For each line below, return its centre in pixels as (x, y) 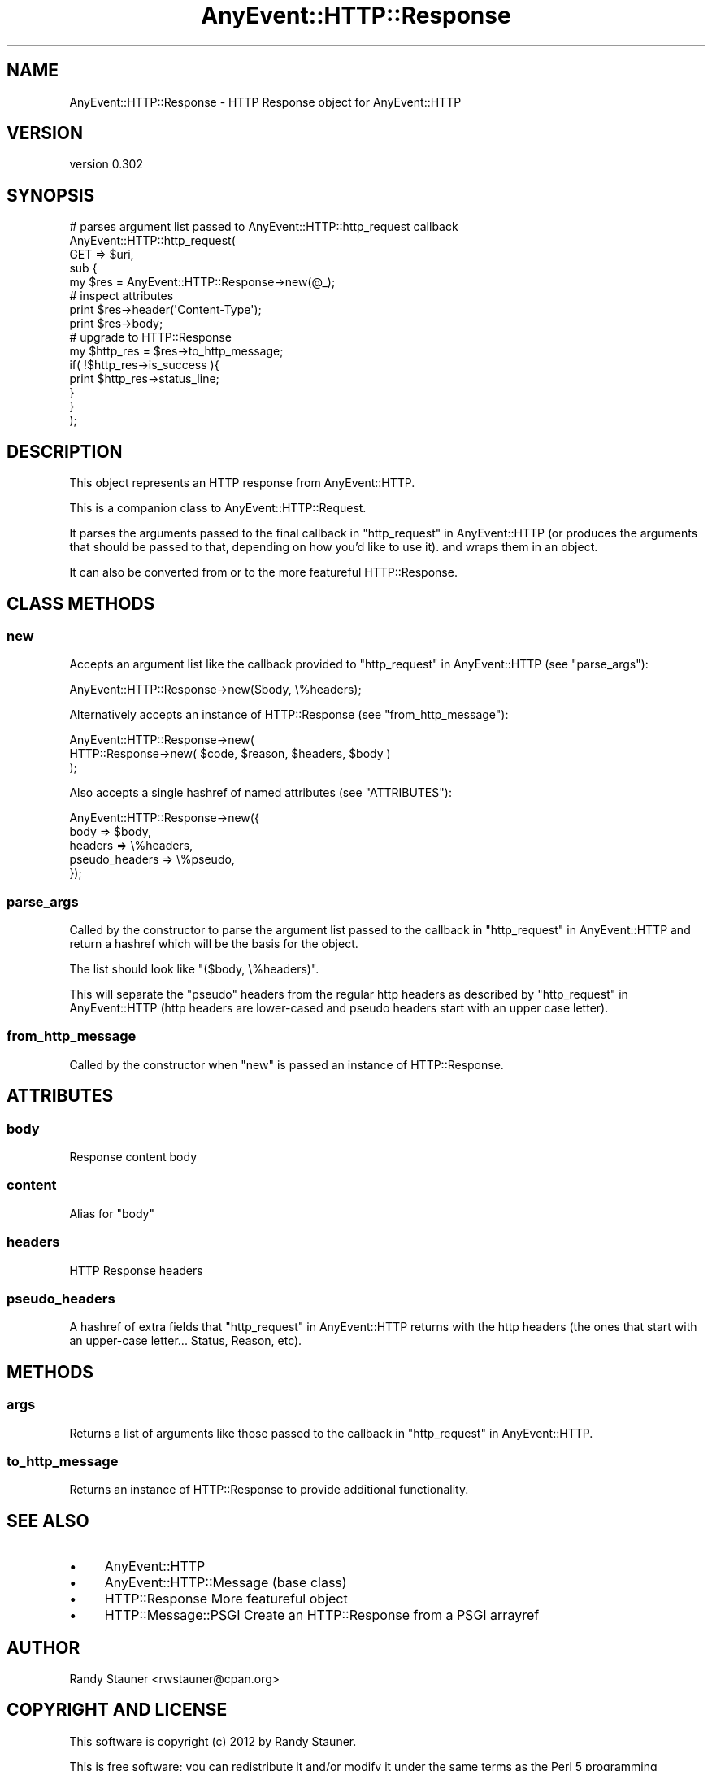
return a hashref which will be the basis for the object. (214, 944)
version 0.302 (106, 164)
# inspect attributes (122, 296)
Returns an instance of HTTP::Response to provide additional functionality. (269, 1490)
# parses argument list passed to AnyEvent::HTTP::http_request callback (264, 227)
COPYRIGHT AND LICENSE (117, 1710)
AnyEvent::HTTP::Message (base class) (226, 1583)
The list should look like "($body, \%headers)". (194, 969)
